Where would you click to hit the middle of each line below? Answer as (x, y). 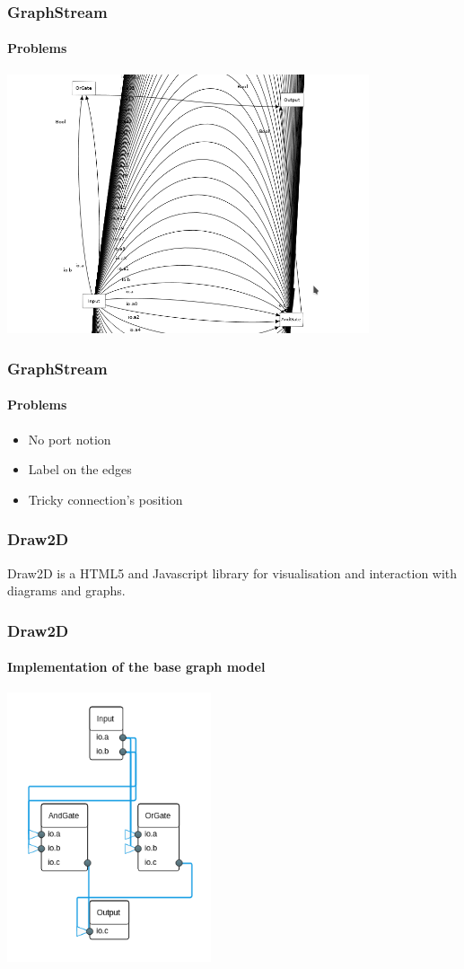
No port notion (70, 439)
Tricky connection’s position (105, 499)
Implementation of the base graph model (136, 667)
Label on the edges (80, 469)
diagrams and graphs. (66, 590)
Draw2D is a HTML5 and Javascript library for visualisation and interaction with (232, 573)
